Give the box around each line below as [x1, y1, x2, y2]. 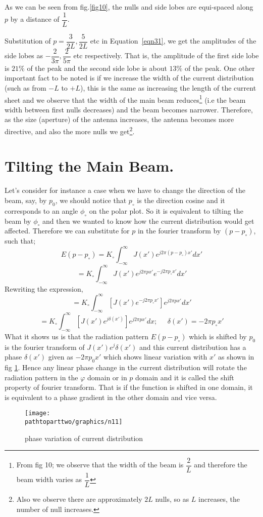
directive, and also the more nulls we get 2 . [5, 125, 135, 136]
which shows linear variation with [103, 351, 207, 362]
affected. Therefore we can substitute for [5, 225, 130, 236]
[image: [25, 410, 50, 417]
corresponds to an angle [5, 205, 78, 216]
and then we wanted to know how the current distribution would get [42, 215, 254, 226]
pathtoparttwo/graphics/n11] [25, 418, 123, 425]
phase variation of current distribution [25, 432, 143, 443]
